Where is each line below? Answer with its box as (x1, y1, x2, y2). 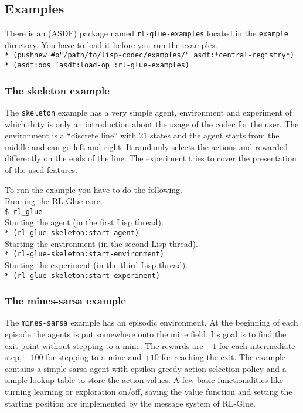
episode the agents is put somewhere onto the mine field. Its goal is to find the (5, 328, 287, 340)
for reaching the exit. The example (161, 351, 286, 363)
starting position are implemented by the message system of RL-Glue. (5, 397, 256, 409)
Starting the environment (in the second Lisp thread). (5, 237, 198, 249)
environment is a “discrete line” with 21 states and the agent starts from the (5, 129, 280, 141)
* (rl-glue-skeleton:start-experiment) (5, 271, 160, 280)
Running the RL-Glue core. (5, 195, 103, 207)
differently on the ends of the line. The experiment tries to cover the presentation (5, 152, 297, 164)
